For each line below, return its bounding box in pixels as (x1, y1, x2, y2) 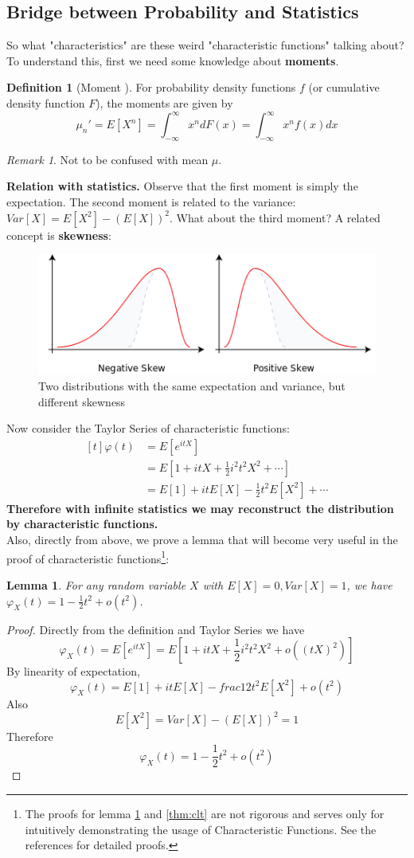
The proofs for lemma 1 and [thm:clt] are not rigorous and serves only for (25, 805, 385, 822)
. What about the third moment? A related (169, 209, 381, 225)
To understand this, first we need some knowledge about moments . (6, 52, 339, 69)
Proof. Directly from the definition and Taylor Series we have (6, 621, 305, 637)
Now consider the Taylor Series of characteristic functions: (6, 420, 290, 437)
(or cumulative (308, 79, 380, 96)
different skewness (38, 393, 126, 409)
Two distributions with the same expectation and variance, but (38, 378, 346, 394)
